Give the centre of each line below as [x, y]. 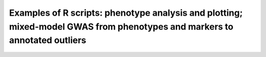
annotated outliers [48, 41]
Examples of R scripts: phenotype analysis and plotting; [126, 13]
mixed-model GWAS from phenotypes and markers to [121, 27]
